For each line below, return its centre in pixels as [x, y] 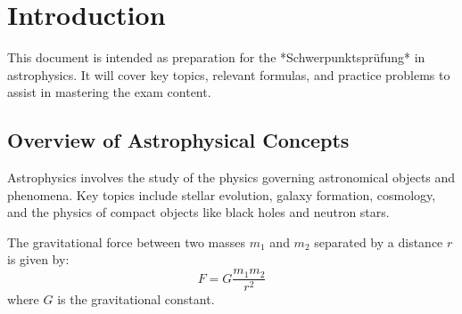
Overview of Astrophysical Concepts [178, 140]
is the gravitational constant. [136, 299]
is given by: [38, 259]
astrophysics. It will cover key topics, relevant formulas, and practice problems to [229, 74]
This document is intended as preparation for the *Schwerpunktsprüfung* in [216, 57]
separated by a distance [379, 242]
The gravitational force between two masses [127, 242]
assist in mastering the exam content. [109, 92]
